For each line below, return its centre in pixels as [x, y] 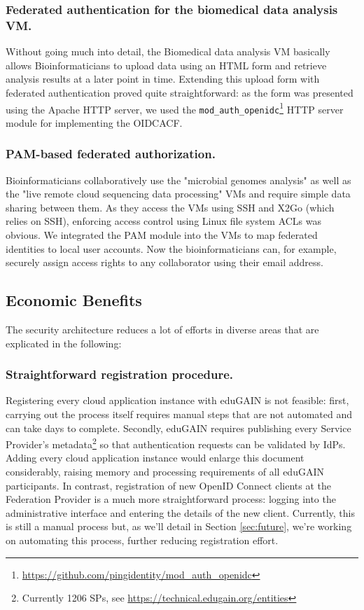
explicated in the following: [64, 343]
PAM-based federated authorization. [111, 154]
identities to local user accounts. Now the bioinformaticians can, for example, [171, 248]
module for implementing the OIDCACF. [94, 122]
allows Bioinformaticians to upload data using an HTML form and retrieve [166, 65]
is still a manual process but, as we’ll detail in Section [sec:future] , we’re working [179, 526]
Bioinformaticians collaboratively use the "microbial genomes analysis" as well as [178, 180]
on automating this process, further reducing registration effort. [142, 540]
